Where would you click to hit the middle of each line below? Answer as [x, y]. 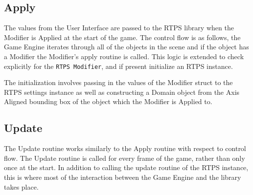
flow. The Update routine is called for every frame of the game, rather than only [125, 158]
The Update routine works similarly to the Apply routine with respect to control [125, 148]
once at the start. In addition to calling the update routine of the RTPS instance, [126, 167]
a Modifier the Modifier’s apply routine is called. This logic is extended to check [124, 56]
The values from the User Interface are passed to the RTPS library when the [119, 28]
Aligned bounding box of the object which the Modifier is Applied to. [108, 101]
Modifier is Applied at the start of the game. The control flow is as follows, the [122, 37]
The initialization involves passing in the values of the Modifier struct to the [118, 82]
